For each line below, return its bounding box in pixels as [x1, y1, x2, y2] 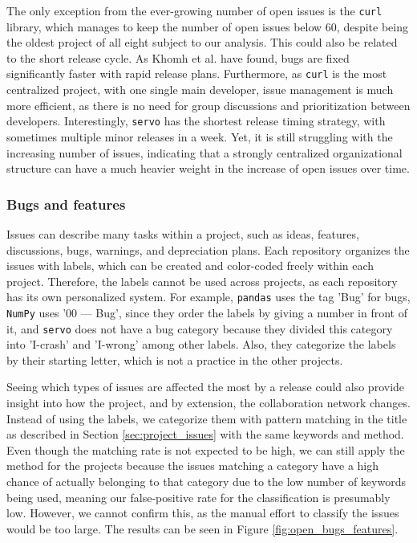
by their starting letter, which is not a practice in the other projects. [6, 351, 343, 368]
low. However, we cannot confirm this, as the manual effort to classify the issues [6, 504, 399, 521]
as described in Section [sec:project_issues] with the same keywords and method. [6, 426, 404, 443]
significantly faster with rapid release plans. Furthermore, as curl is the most [6, 65, 387, 82]
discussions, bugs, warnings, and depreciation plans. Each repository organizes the [6, 241, 410, 258]
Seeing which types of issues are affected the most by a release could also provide [6, 378, 405, 395]
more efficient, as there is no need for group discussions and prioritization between [6, 96, 411, 113]
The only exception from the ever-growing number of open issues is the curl [6, 2, 383, 18]
